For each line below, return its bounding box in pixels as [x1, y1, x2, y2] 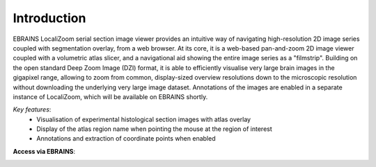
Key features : [13, 105, 52, 114]
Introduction [13, 10, 86, 26]
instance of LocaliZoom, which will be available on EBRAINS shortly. [13, 92, 208, 100]
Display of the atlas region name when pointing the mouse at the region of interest [36, 125, 273, 133]
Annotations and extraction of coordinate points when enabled [36, 134, 216, 143]
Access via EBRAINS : [13, 147, 76, 155]
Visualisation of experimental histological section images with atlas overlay [36, 115, 251, 123]
